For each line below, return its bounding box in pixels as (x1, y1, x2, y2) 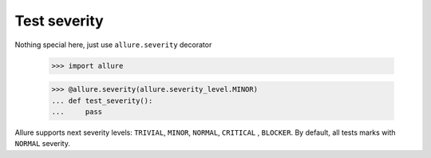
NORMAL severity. (14, 139, 71, 148)
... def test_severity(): (51, 96, 153, 105)
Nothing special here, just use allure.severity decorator (14, 40, 212, 49)
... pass (51, 107, 103, 116)
